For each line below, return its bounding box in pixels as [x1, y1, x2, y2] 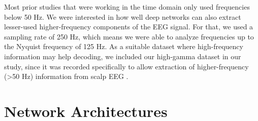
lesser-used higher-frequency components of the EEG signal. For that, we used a [4, 21, 253, 32]
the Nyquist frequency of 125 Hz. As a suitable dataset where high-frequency [4, 41, 243, 52]
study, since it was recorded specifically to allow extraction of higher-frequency [4, 61, 249, 71]
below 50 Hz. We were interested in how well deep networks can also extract [4, 11, 241, 22]
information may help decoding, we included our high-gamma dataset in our [4, 51, 241, 61]
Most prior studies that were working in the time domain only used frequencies [4, 2, 250, 12]
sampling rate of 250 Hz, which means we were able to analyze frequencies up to [4, 31, 254, 42]
